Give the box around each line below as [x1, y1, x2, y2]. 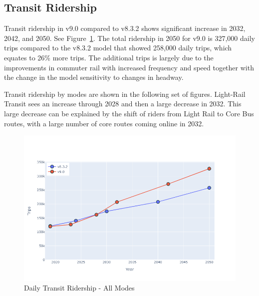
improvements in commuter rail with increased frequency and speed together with [4, 62, 254, 72]
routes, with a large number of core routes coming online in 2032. [4, 118, 204, 128]
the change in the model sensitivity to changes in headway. [4, 72, 184, 82]
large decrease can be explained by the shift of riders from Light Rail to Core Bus [4, 108, 254, 118]
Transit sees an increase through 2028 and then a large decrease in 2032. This [4, 98, 242, 109]
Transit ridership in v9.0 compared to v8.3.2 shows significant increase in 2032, [4, 23, 246, 33]
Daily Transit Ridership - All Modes [24, 283, 135, 293]
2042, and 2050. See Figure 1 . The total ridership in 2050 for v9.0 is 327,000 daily [4, 32, 255, 43]
